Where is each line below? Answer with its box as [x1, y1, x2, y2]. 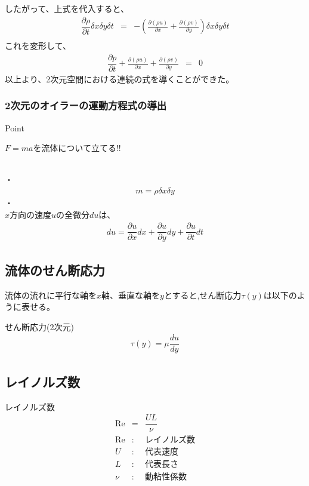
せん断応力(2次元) [5, 320, 74, 333]
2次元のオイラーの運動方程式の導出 [5, 98, 167, 113]
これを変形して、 [5, 39, 71, 52]
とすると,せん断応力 [163, 288, 242, 301]
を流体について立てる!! [33, 142, 121, 154]
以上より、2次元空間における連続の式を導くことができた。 [5, 72, 234, 85]
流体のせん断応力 [5, 260, 105, 279]
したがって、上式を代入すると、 [5, 2, 129, 14]
